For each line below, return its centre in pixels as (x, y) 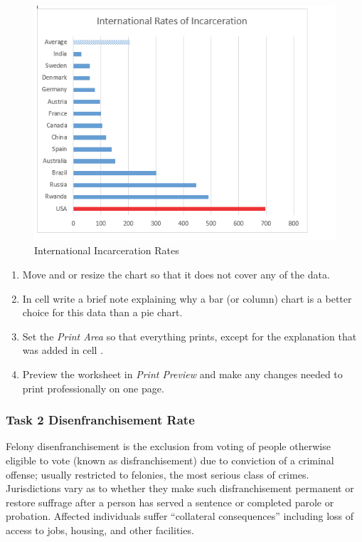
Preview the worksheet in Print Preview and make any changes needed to (182, 374)
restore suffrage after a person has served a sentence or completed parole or (170, 502)
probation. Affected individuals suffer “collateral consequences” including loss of (180, 516)
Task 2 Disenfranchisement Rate (100, 420)
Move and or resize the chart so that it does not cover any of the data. (176, 275)
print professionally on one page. (93, 388)
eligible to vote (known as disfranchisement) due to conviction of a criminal (170, 460)
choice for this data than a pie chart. (102, 312)
